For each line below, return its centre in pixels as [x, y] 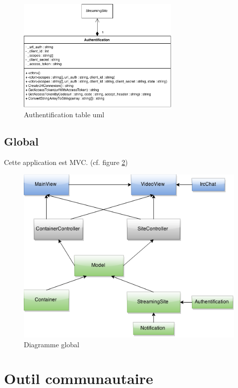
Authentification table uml [64, 115]
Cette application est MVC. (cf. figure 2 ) [66, 162]
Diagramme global [52, 344]
